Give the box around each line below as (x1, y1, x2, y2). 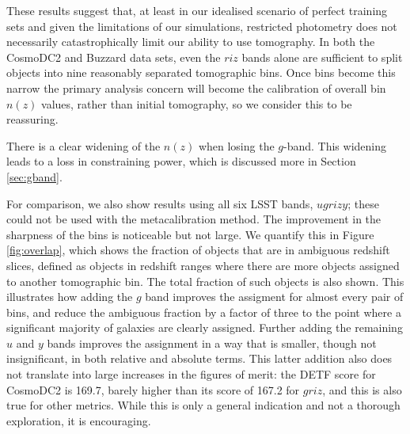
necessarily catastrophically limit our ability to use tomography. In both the (6, 33, 375, 50)
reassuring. (6, 111, 59, 128)
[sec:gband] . (6, 168, 63, 185)
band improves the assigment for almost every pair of (145, 288, 404, 305)
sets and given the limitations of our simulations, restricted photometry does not (6, 17, 397, 34)
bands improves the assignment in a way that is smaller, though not (47, 334, 377, 351)
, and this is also (322, 381, 402, 398)
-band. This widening (283, 137, 387, 154)
